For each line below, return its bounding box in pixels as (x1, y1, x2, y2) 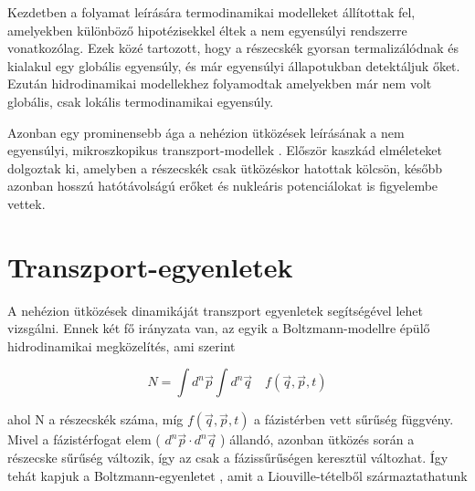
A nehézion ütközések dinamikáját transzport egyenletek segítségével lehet (7, 300, 423, 319)
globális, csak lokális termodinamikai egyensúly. (7, 91, 274, 110)
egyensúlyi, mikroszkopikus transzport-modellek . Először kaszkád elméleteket (7, 141, 443, 160)
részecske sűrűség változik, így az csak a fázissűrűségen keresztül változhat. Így (7, 448, 449, 467)
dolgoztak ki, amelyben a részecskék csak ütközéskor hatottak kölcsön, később (7, 158, 443, 177)
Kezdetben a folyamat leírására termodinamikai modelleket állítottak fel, (7, 3, 416, 21)
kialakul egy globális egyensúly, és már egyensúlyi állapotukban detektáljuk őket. (7, 56, 460, 75)
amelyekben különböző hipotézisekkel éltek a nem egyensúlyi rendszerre (7, 20, 407, 39)
